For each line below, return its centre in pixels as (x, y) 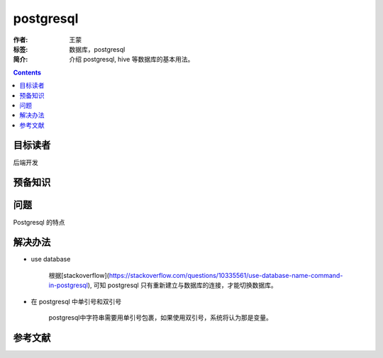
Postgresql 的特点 (39, 222)
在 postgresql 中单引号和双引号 (76, 301)
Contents (27, 72)
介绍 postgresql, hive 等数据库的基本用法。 (132, 60)
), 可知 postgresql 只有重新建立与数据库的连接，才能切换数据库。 (182, 285)
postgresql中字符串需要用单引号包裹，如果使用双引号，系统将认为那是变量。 (160, 317)
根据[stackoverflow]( (79, 275)
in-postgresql (68, 285)
